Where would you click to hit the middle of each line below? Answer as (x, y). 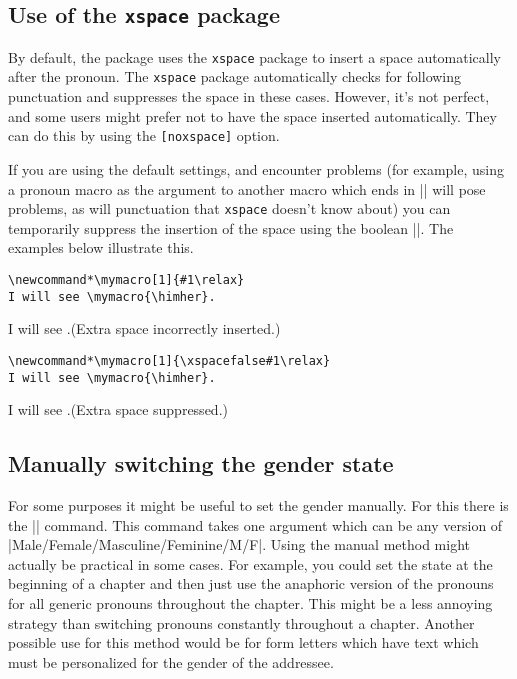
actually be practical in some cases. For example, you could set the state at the (250, 563)
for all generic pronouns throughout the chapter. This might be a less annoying (250, 602)
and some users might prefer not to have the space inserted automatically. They (252, 115)
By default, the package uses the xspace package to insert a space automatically (255, 56)
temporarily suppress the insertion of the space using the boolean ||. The (231, 227)
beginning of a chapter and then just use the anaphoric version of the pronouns (251, 583)
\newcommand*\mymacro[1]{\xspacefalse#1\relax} (169, 360)
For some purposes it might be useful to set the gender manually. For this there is (258, 504)
